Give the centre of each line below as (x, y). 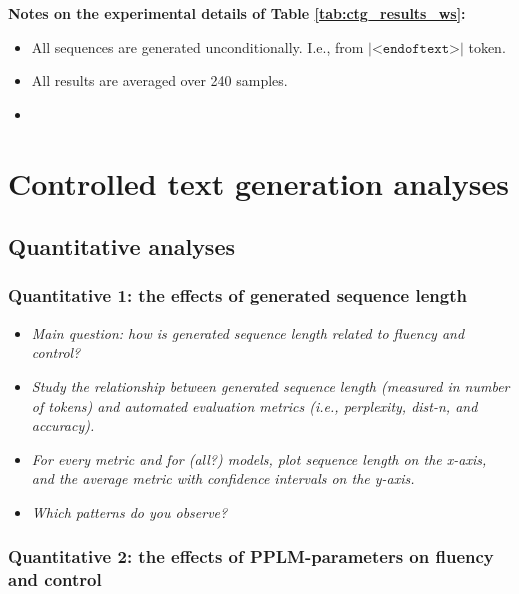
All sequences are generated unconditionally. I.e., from (197, 46)
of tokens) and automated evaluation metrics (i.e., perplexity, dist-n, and (254, 405)
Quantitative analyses (122, 246)
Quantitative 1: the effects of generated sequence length (237, 295)
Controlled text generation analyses (258, 182)
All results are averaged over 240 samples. (159, 80)
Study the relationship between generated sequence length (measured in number (270, 385)
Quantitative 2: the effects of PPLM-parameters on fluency (251, 556)
